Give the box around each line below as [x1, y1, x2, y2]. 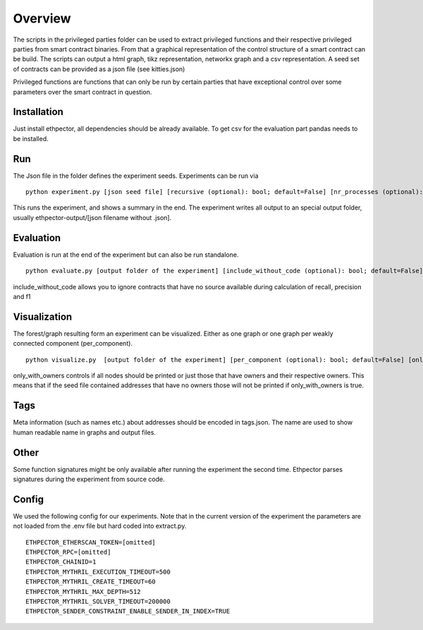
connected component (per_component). [13, 339, 133, 348]
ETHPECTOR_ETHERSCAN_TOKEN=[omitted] [25, 538, 157, 546]
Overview [13, 11, 71, 26]
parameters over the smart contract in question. [13, 87, 152, 96]
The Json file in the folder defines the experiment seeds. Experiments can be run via [13, 171, 259, 180]
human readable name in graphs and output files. [13, 428, 157, 437]
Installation [13, 106, 63, 118]
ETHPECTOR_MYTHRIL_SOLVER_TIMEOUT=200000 [25, 598, 171, 606]
